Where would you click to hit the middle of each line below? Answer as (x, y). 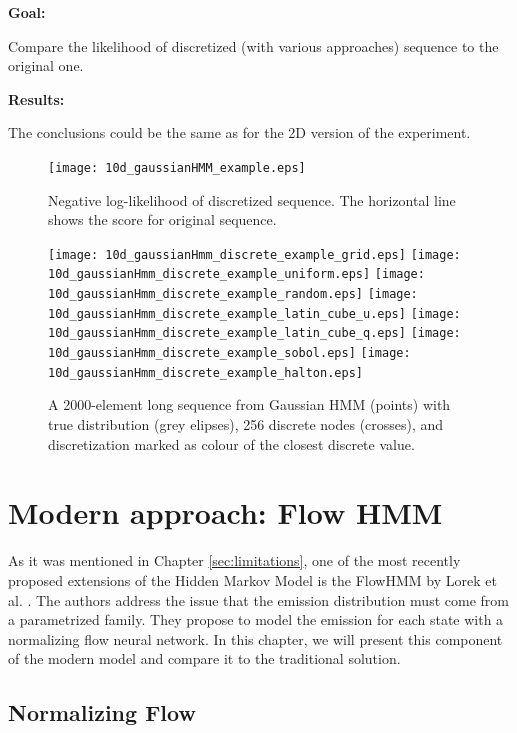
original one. (46, 65)
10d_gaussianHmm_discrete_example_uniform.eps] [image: (236, 274)
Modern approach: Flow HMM (225, 512)
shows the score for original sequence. (162, 219)
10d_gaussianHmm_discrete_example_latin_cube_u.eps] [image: (254, 313)
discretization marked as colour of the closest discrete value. (231, 443)
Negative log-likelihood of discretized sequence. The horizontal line (252, 199)
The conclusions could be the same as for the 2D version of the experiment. (239, 132)
